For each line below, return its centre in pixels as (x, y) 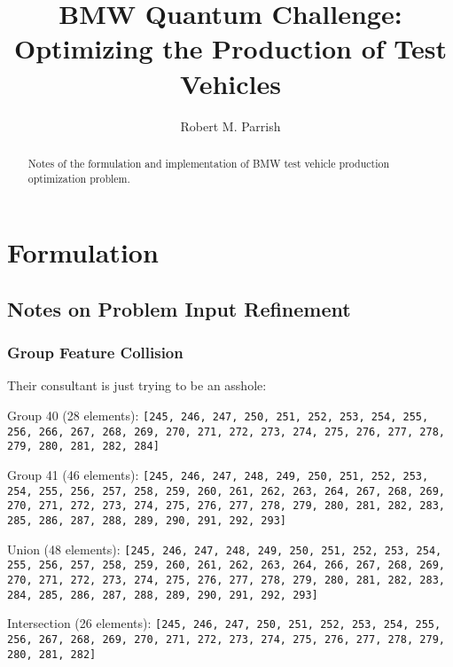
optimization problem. (79, 178)
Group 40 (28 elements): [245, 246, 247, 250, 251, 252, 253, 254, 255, (218, 415)
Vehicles (230, 83)
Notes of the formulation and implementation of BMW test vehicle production (209, 163)
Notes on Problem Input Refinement (179, 308)
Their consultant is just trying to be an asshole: (137, 385)
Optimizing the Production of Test (230, 48)
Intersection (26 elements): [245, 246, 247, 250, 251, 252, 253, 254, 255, (224, 623)
